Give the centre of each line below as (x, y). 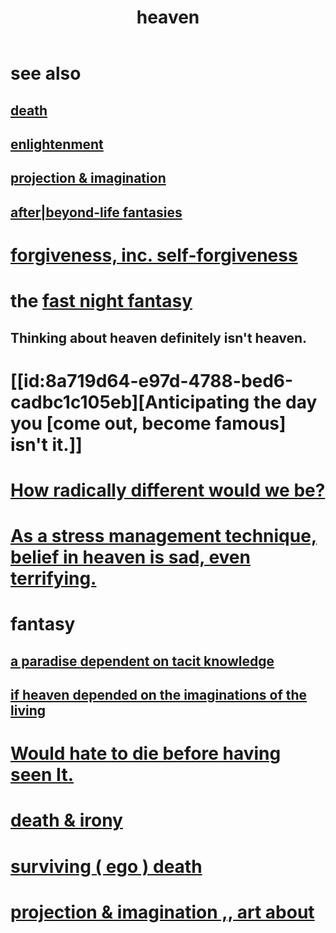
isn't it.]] (46, 444)
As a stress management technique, (164, 536)
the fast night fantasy (101, 301)
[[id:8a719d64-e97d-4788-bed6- (152, 380)
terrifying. (53, 578)
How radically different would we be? (168, 490)
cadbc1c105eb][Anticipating (130, 402)
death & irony (66, 820)
